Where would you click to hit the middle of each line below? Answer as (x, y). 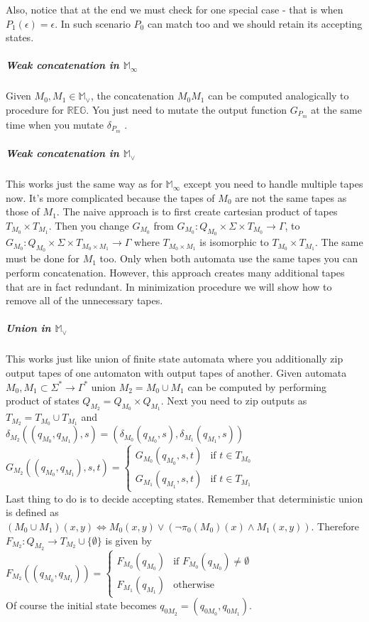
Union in (28, 328)
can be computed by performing (257, 386)
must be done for (43, 258)
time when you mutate (55, 124)
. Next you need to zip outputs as (234, 401)
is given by (128, 540)
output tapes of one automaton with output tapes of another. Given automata (176, 372)
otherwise (194, 585)
